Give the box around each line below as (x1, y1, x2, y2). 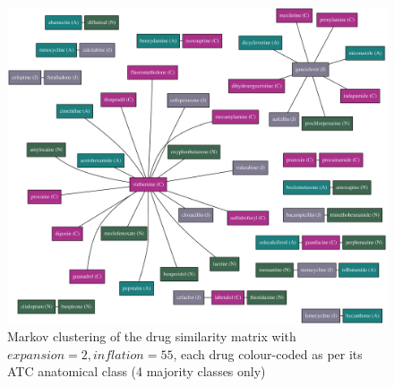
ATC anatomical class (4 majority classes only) (7, 362, 266, 381)
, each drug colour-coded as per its (173, 344, 363, 363)
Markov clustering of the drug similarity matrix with (7, 327, 296, 346)
